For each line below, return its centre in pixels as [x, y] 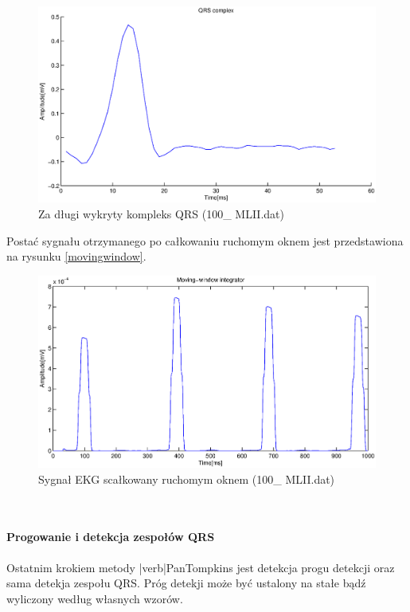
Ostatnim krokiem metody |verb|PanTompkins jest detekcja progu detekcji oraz [201, 567]
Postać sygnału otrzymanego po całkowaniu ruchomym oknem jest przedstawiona [205, 240]
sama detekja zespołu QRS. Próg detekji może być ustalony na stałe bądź [186, 583]
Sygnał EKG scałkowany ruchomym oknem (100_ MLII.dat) [187, 479]
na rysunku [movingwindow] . [76, 256]
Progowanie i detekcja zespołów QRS [111, 537]
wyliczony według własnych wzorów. [95, 598]
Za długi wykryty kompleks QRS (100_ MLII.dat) [161, 213]
